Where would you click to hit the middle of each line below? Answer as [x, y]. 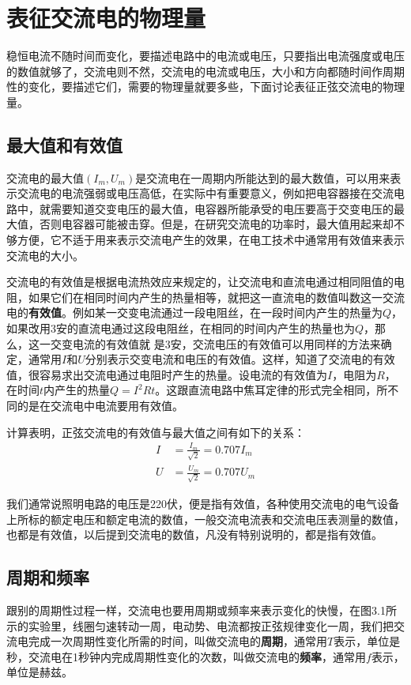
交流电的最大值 [45, 177]
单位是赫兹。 [40, 672]
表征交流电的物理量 [106, 18]
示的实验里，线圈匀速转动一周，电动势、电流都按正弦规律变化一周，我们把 [200, 625]
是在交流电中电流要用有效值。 [106, 406]
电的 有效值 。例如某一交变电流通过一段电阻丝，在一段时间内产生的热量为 [194, 312]
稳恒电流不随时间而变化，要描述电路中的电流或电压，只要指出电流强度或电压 [205, 56]
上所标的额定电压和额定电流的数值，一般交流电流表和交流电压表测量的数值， [205, 519]
